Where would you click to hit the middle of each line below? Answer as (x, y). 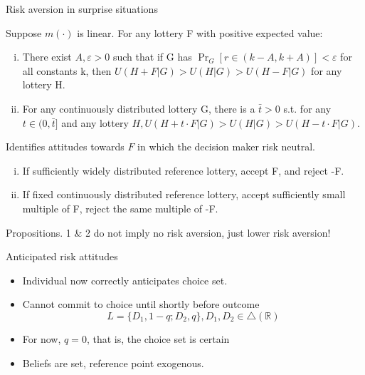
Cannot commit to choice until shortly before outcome (141, 304)
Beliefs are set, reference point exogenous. (113, 363)
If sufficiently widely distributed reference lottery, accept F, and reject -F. (183, 170)
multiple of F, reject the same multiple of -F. (120, 208)
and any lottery (95, 122)
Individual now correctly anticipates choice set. (125, 280)
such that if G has (152, 57)
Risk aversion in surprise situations (82, 9)
